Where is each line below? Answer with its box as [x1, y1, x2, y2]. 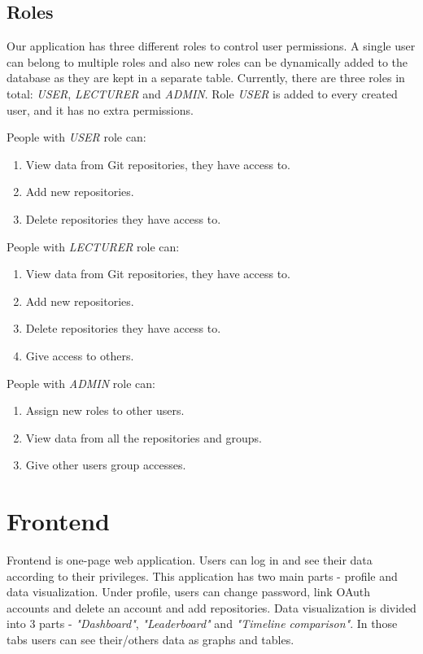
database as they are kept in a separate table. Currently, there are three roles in [7, 69, 405, 86]
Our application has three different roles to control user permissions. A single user [7, 37, 416, 54]
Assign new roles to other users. [25, 402, 185, 419]
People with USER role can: [7, 129, 146, 146]
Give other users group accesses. [25, 456, 186, 473]
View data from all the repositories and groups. [25, 429, 262, 446]
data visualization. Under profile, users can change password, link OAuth [7, 583, 371, 600]
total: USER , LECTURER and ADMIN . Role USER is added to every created [7, 85, 398, 102]
